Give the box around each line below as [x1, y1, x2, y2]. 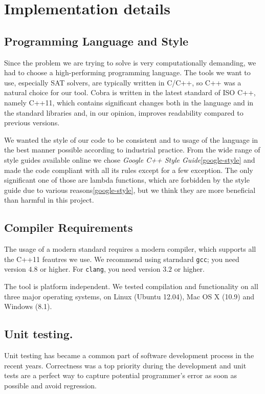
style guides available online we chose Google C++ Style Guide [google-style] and [4, 154, 255, 165]
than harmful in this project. [4, 194, 94, 205]
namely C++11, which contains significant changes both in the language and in [4, 97, 254, 107]
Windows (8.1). [4, 301, 52, 312]
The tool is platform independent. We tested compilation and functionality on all [4, 281, 258, 291]
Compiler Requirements [4, 220, 133, 235]
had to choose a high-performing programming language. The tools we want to [4, 67, 251, 78]
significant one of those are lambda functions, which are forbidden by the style [4, 174, 250, 185]
